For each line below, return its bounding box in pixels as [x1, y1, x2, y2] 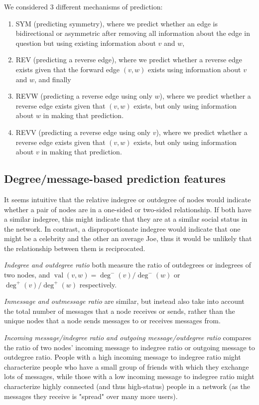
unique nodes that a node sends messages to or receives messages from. [4, 315, 221, 326]
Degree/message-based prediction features [4, 171, 226, 186]
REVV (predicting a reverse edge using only [15, 127, 150, 137]
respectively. [79, 279, 117, 289]
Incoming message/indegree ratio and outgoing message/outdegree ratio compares [4, 332, 252, 343]
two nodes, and [4, 270, 50, 280]
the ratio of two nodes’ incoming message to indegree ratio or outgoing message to [4, 342, 255, 352]
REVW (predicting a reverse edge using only [15, 91, 152, 101]
